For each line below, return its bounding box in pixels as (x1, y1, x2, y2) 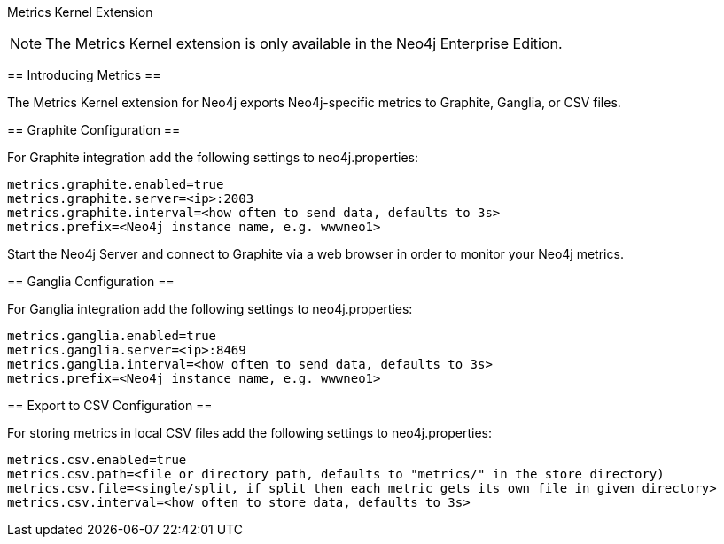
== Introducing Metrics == (7, 67, 161, 82)
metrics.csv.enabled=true (7, 453, 187, 467)
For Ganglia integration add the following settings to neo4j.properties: (7, 301, 413, 316)
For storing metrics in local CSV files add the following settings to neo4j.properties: (7, 425, 493, 440)
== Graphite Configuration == (7, 122, 181, 137)
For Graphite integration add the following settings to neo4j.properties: (7, 150, 419, 165)
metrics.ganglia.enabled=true (7, 329, 217, 343)
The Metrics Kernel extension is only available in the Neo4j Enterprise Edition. (45, 35, 563, 52)
